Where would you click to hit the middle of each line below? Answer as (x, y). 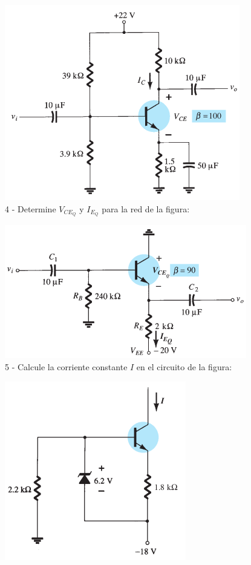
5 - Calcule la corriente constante (66, 367)
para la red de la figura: (146, 208)
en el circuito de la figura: (184, 367)
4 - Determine (31, 208)
